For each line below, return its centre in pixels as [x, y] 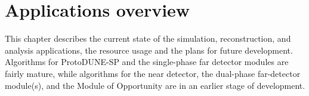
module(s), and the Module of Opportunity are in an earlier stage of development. [155, 85]
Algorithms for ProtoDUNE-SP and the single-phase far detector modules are [147, 62]
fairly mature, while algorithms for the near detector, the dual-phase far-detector [153, 73]
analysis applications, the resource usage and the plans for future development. [149, 50]
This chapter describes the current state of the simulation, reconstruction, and [148, 38]
